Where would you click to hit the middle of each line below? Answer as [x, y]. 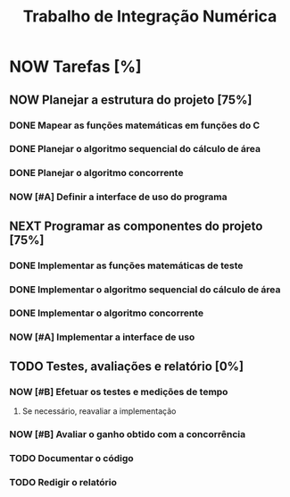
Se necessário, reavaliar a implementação [99, 411]
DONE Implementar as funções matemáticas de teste [126, 265]
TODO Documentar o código [71, 458]
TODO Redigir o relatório [63, 482]
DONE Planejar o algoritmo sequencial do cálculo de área [135, 149]
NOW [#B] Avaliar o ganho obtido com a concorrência [128, 434]
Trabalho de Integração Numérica [150, 17]
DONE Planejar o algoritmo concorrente [96, 173]
